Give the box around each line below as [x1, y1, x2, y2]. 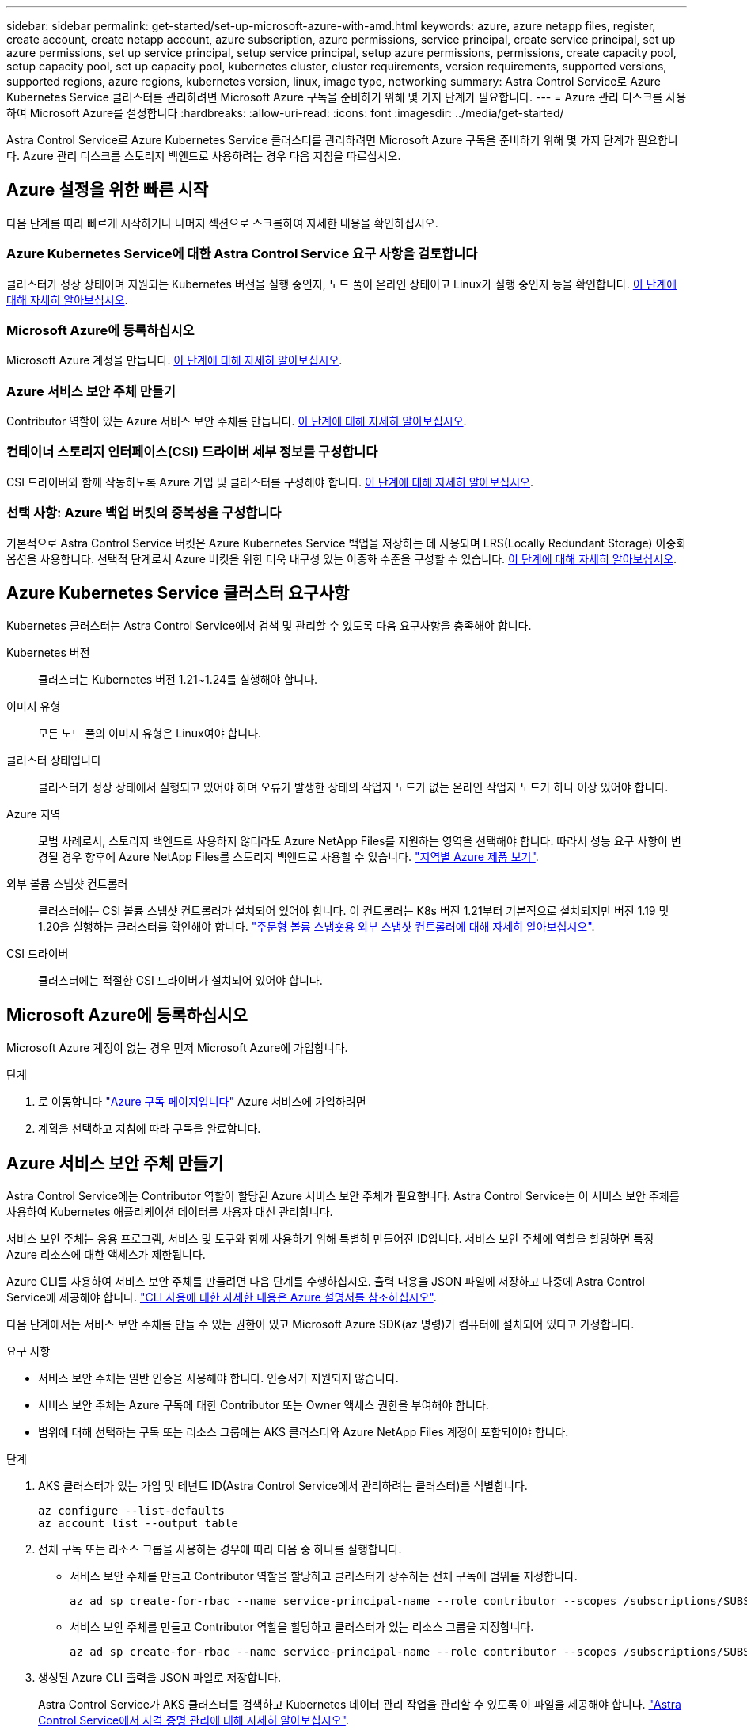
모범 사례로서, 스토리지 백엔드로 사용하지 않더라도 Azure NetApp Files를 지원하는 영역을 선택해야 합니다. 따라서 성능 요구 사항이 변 [38, 834, 681, 848]
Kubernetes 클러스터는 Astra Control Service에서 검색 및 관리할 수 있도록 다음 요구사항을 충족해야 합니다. [6, 619, 532, 633]
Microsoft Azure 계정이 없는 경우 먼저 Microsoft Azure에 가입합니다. [6, 1041, 348, 1055]
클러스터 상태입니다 [6, 753, 101, 768]
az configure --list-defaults [38, 1504, 226, 1518]
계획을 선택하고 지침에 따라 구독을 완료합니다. [38, 1122, 261, 1136]
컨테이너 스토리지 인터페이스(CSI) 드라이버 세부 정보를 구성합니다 [6, 444, 378, 460]
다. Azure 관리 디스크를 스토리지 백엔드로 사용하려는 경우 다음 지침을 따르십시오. [6, 149, 401, 162]
